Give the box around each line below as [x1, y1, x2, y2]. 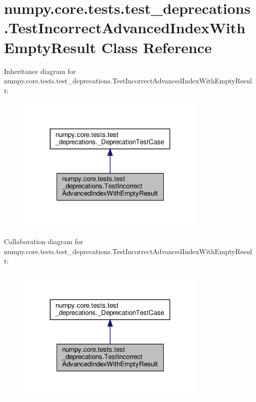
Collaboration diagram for [4, 236, 83, 246]
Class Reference [101, 37, 212, 57]
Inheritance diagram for [4, 66, 76, 76]
